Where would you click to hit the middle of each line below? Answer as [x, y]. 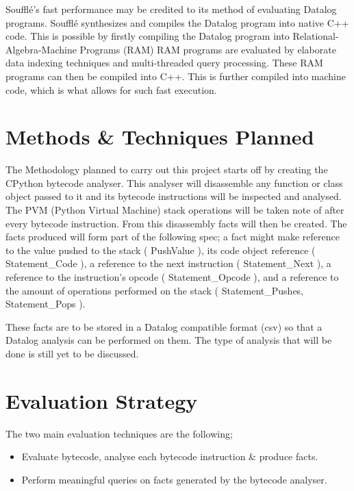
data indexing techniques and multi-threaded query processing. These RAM [164, 63]
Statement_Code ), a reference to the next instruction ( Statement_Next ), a [168, 263]
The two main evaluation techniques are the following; [119, 433]
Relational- [316, 36]
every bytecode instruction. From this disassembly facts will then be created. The [176, 223]
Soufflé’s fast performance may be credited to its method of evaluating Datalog [171, 9]
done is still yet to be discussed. [72, 353]
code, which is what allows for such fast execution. [111, 89]
